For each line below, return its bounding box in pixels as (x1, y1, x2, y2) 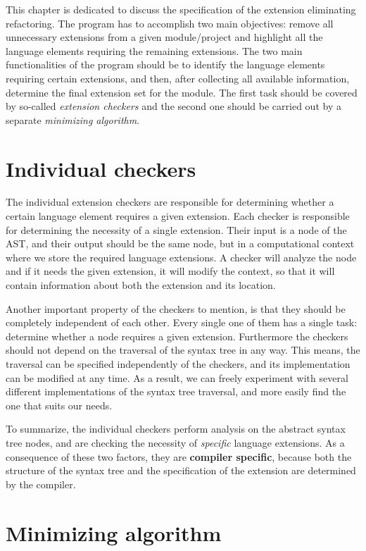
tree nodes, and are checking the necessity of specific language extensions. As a (6, 435, 345, 450)
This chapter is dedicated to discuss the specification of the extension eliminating (6, 2, 356, 16)
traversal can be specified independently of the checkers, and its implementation (6, 357, 351, 371)
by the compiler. (6, 476, 76, 491)
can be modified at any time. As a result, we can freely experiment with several (6, 370, 348, 385)
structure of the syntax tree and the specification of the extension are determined (6, 463, 356, 478)
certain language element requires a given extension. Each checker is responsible (6, 209, 350, 223)
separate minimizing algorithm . (6, 112, 140, 127)
